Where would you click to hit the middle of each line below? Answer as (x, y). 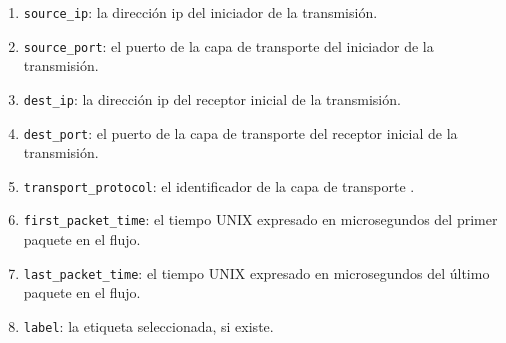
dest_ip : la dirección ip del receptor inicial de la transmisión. (212, 98)
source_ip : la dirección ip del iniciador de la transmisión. (200, 12)
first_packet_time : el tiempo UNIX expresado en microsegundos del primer (260, 219)
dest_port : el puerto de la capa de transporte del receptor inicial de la (240, 132)
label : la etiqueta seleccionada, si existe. (148, 325)
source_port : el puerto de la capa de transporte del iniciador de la (228, 45)
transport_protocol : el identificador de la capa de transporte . (219, 185)
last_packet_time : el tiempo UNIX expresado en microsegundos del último (256, 272)
